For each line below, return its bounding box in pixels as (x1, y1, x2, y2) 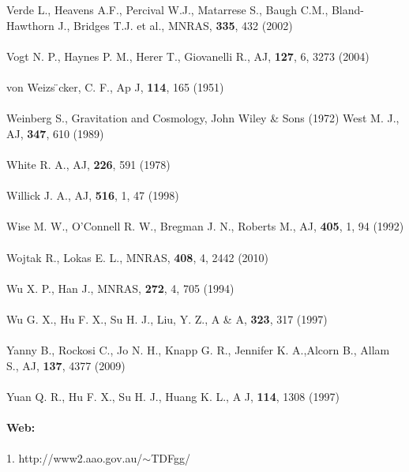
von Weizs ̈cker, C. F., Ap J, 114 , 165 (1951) (6, 78, 224, 95)
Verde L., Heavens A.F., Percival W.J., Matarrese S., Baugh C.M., (6, 2, 328, 17)
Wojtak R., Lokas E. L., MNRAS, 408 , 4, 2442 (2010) (6, 249, 269, 265)
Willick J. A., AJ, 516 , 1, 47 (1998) (6, 187, 179, 204)
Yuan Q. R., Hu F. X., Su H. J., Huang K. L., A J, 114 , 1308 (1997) (6, 388, 340, 404)
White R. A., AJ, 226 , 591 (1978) (6, 155, 171, 172)
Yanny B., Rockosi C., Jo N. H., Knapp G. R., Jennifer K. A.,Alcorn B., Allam (6, 342, 390, 358)
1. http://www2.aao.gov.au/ (6, 450, 143, 466)
